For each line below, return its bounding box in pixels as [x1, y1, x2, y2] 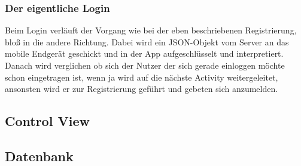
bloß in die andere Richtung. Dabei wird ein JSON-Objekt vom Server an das [5, 35, 289, 48]
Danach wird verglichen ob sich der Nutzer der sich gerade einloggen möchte [5, 59, 285, 71]
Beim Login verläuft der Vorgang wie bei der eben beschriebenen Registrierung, [5, 24, 297, 36]
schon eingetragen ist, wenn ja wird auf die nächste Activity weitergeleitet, [5, 70, 278, 83]
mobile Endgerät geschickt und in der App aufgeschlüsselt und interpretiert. [5, 47, 284, 60]
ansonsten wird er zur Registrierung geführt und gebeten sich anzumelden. [5, 82, 278, 95]
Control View [5, 112, 90, 130]
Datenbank [5, 146, 74, 165]
